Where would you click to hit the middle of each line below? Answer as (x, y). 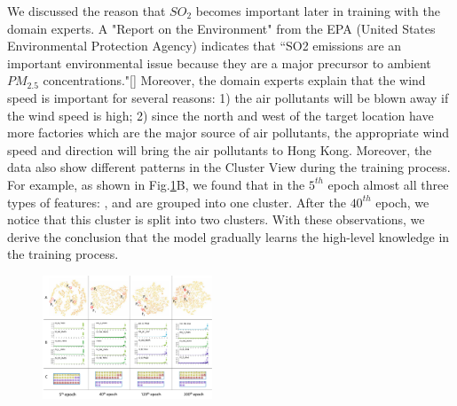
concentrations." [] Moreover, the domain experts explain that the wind (234, 80)
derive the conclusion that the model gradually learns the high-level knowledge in (228, 236)
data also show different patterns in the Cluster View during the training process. (229, 167)
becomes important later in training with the (318, 11)
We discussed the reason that (87, 11)
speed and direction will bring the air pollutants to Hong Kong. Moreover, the (220, 149)
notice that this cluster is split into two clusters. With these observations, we (216, 219)
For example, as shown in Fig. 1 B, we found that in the (156, 184)
